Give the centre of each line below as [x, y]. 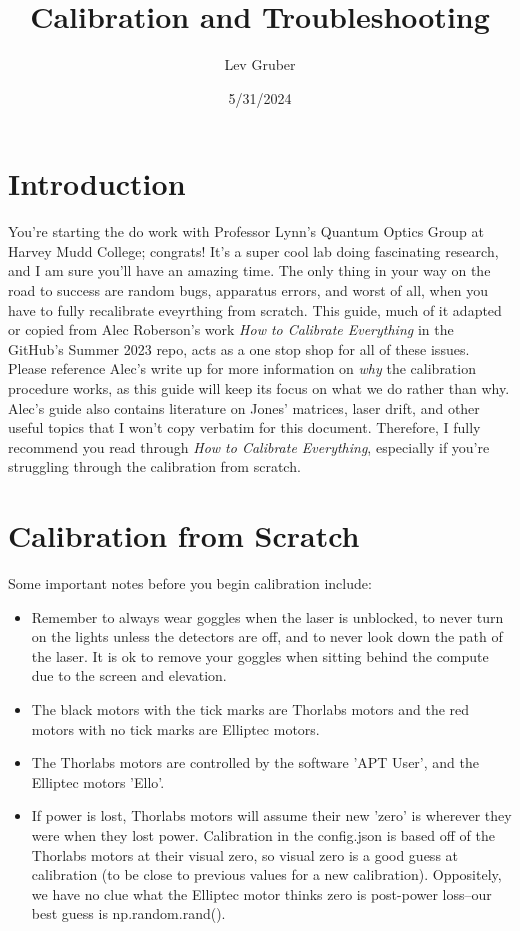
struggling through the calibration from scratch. [154, 466]
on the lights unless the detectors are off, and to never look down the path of [267, 636]
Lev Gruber [260, 64]
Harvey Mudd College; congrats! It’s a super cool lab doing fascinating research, [253, 250]
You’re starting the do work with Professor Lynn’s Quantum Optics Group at [246, 231]
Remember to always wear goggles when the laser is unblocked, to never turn [267, 616]
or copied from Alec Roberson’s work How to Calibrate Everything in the [231, 329]
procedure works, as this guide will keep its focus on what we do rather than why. [259, 388]
